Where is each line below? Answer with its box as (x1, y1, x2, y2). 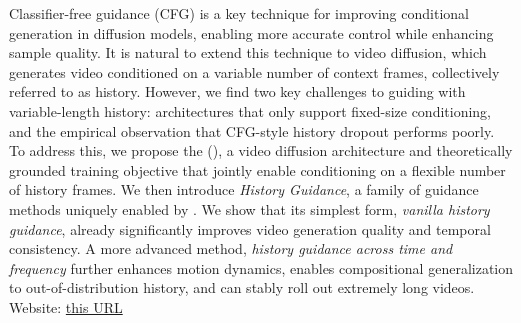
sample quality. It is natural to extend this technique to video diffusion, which (9, 42, 487, 63)
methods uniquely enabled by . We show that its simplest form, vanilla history (9, 198, 490, 219)
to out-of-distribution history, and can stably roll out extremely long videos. (9, 277, 475, 298)
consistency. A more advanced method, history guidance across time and (9, 238, 453, 259)
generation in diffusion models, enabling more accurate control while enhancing (9, 22, 494, 43)
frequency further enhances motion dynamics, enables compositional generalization (9, 257, 514, 278)
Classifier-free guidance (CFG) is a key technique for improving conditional (9, 3, 469, 23)
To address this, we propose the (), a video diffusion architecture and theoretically (9, 140, 513, 161)
